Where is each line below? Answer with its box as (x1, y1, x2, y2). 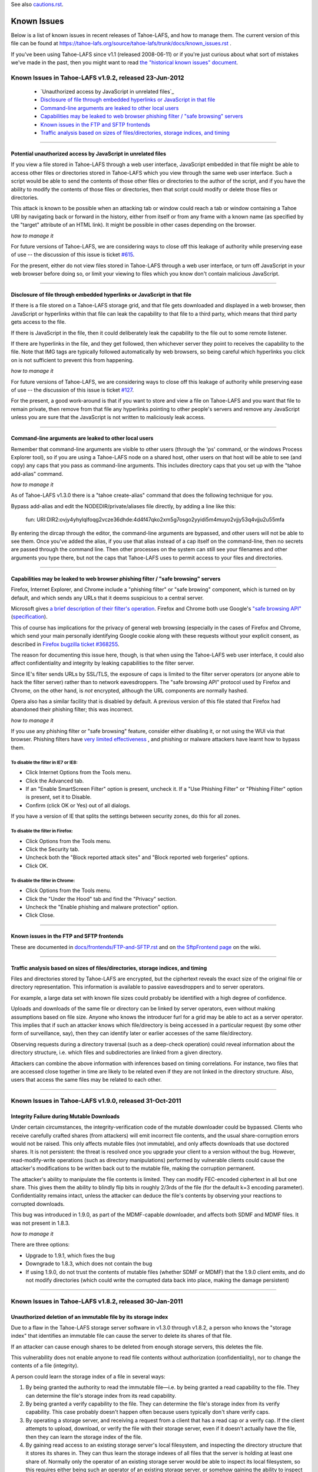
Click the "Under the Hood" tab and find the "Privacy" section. (25, 895, 177, 902)
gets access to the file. (11, 319, 67, 326)
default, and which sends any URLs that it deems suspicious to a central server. (11, 594, 204, 601)
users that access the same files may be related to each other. (11, 1076, 162, 1083)
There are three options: (11, 1241, 70, 1248)
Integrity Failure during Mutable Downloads (11, 1113, 120, 1120)
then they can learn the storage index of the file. (25, 1433, 143, 1440)
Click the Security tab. (25, 846, 79, 853)
